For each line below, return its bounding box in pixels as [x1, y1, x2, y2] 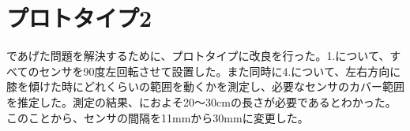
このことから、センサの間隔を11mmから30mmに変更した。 [6, 109, 309, 125]
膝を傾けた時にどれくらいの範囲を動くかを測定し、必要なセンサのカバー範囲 [6, 78, 404, 95]
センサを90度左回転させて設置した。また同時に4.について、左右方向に [39, 62, 401, 79]
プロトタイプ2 [6, 2, 152, 34]
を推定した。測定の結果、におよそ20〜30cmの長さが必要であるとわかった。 [6, 93, 397, 110]
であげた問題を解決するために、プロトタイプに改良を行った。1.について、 [6, 47, 390, 64]
